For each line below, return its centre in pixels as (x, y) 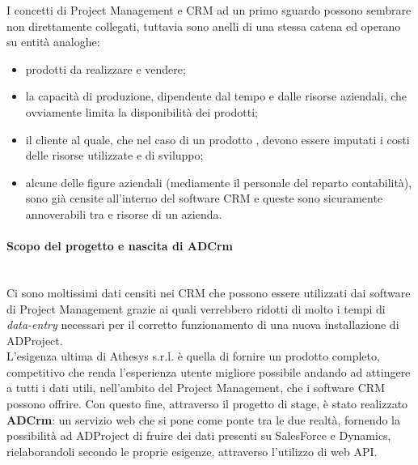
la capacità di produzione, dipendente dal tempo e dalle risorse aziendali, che (216, 96)
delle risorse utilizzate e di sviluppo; (114, 155)
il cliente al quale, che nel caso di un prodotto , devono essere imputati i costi (217, 139)
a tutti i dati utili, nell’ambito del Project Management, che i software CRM (196, 388)
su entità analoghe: (53, 42)
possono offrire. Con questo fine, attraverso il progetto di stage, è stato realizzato (207, 404)
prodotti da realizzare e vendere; (106, 68)
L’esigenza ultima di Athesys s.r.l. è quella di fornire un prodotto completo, (193, 356)
